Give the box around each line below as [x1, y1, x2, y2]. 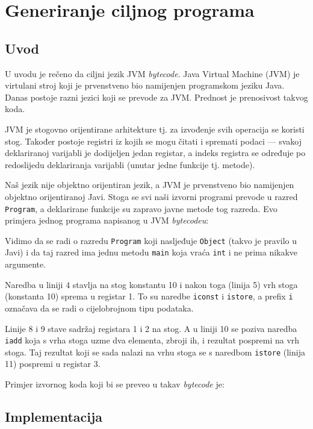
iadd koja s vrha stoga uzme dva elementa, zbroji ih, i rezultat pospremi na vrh [5, 334, 300, 346]
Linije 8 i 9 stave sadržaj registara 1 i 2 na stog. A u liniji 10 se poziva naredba [5, 322, 297, 334]
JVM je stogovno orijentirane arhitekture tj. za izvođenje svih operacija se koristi [5, 122, 305, 135]
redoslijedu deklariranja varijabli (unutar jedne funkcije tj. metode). [5, 158, 255, 171]
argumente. [5, 258, 46, 271]
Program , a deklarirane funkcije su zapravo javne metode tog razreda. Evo [5, 202, 277, 214]
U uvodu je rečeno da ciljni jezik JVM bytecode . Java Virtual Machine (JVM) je [5, 67, 300, 80]
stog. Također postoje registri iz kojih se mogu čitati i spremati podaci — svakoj [5, 134, 302, 147]
